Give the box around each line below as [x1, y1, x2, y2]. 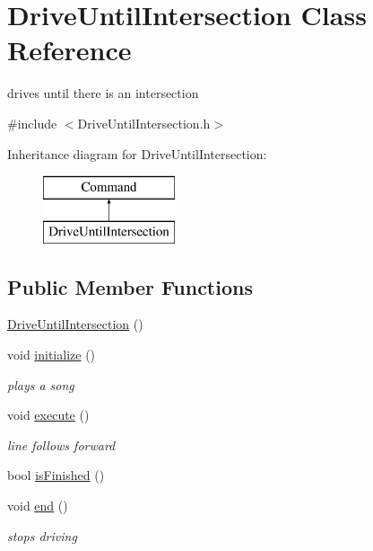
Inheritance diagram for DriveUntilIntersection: [7, 144, 267, 163]
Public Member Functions [7, 272, 253, 300]
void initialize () [7, 345, 96, 364]
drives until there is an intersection [7, 84, 199, 102]
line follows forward [7, 435, 116, 454]
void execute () [7, 405, 90, 424]
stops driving [7, 526, 77, 545]
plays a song [7, 375, 74, 394]
